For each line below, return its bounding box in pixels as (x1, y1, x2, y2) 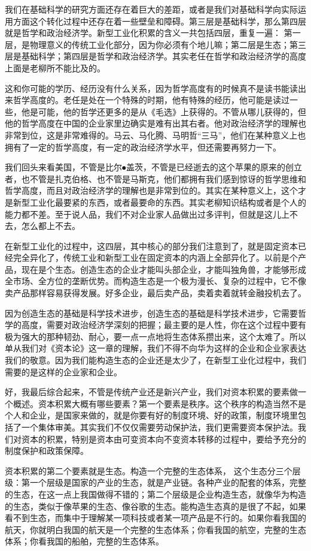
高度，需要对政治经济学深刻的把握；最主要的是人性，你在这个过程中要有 (21, 318, 306, 331)
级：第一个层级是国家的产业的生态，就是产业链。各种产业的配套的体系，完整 (5, 476, 306, 489)
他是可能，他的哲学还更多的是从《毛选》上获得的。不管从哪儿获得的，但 (21, 105, 306, 118)
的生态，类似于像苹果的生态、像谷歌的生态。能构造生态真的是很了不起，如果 (5, 499, 306, 512)
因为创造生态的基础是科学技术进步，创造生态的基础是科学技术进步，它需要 (5, 306, 298, 319)
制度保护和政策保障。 (5, 444, 89, 457)
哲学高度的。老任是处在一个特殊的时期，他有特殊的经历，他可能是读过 (13, 94, 289, 106)
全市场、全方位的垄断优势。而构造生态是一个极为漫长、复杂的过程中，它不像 (5, 275, 306, 287)
